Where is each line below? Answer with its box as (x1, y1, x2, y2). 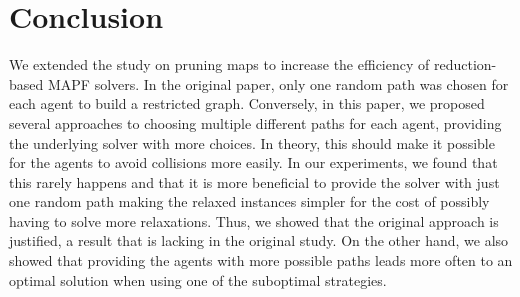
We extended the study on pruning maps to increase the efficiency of (9, 54, 430, 75)
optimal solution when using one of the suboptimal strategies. (9, 269, 387, 290)
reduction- (433, 54, 497, 75)
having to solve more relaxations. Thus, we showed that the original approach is (9, 210, 499, 231)
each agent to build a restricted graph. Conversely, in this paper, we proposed (9, 93, 485, 114)
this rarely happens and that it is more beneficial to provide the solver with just (9, 171, 500, 192)
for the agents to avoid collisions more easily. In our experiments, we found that (9, 152, 498, 173)
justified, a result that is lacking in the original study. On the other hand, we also (9, 230, 509, 251)
